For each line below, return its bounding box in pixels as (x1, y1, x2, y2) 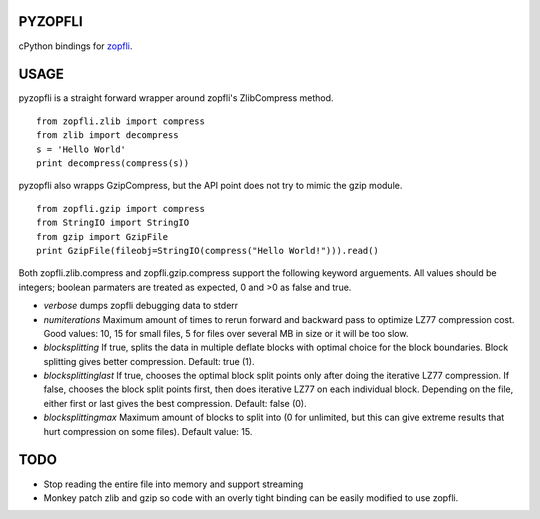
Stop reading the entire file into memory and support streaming (43, 478, 304, 490)
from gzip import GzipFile (36, 231, 169, 242)
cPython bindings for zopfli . (18, 40, 133, 52)
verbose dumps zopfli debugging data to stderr (43, 300, 239, 312)
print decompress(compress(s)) (36, 157, 190, 169)
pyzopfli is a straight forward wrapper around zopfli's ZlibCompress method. (18, 92, 334, 104)
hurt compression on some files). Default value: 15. (43, 425, 253, 437)
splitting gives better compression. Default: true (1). (43, 355, 255, 367)
